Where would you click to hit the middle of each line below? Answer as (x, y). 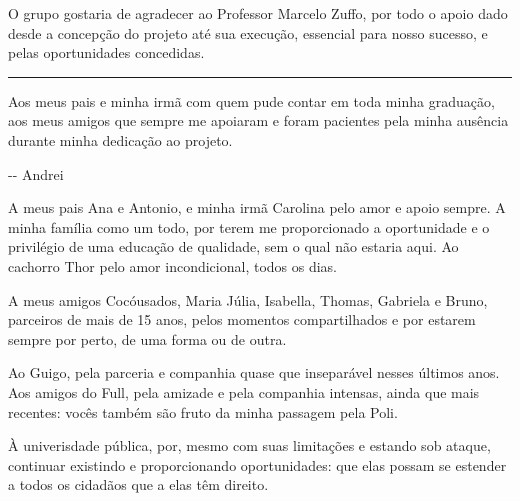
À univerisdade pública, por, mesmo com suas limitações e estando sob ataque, (249, 445)
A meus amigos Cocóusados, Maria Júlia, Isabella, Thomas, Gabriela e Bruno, (248, 299)
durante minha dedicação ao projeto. (120, 139)
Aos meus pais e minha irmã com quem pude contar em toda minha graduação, (251, 100)
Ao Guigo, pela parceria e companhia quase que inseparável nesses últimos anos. (254, 372)
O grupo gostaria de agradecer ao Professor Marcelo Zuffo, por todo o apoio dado (258, 13)
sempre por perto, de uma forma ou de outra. (147, 338)
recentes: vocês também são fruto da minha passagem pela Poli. (203, 411)
